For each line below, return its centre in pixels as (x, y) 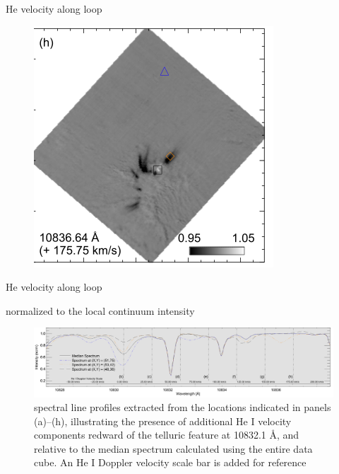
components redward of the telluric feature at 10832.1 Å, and (167, 435)
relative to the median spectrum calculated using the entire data (173, 448)
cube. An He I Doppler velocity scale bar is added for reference (170, 462)
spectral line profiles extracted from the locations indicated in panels (183, 407)
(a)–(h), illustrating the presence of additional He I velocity (163, 421)
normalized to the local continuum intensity (100, 310)
